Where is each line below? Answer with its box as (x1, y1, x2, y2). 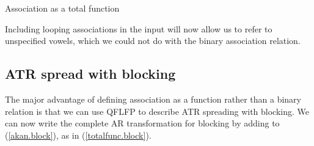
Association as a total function (5, 2, 120, 14)
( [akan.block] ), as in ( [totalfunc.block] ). (5, 128, 152, 141)
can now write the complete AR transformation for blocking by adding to (5, 117, 280, 130)
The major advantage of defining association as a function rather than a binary (5, 92, 301, 105)
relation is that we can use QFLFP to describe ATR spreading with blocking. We (5, 104, 310, 117)
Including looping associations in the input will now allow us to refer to (5, 22, 272, 35)
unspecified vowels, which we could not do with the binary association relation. (5, 34, 301, 47)
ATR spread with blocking (5, 64, 176, 83)
